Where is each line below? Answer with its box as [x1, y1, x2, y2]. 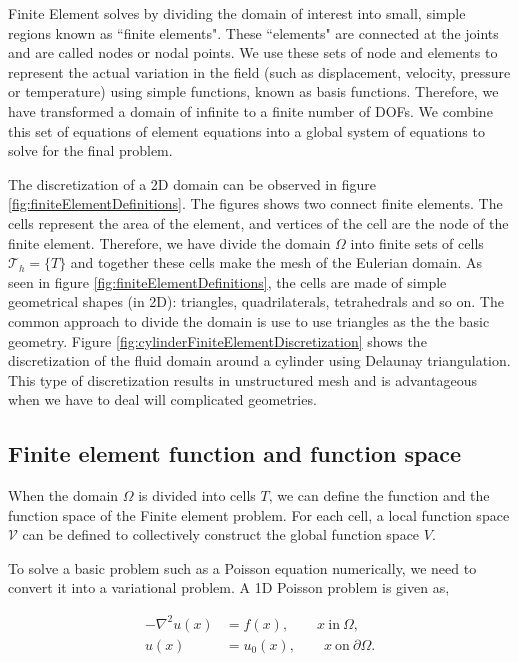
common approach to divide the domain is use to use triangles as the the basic [8, 310, 490, 331]
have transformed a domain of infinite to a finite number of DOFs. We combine [8, 100, 493, 121]
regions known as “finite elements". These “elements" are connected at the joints [8, 22, 499, 43]
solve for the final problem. [8, 140, 173, 161]
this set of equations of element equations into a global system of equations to [8, 120, 485, 141]
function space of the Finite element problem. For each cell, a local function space [8, 504, 510, 525]
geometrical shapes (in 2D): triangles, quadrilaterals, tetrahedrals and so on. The [8, 291, 504, 312]
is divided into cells [138, 485, 256, 506]
